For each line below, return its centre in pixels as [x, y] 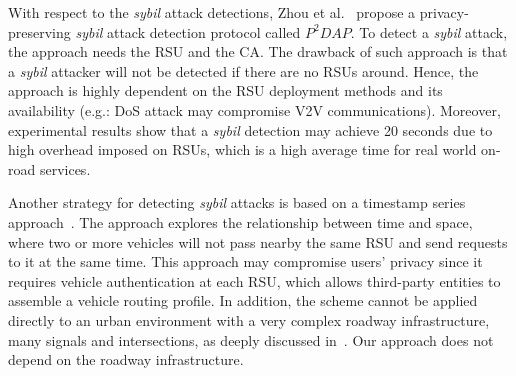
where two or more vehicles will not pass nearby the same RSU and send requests [258, 241]
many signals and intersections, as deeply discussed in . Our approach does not [251, 339]
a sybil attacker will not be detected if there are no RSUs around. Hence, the [243, 70]
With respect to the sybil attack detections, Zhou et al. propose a [212, 12]
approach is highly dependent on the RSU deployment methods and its [225, 90]
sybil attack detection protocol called [188, 31]
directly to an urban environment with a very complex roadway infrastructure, [249, 319]
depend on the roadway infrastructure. [126, 359]
